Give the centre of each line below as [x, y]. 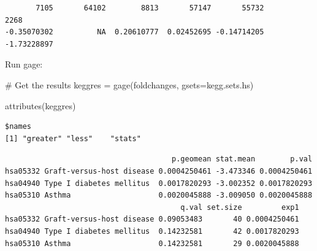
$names [18, 127]
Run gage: [24, 64]
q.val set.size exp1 [240, 207]
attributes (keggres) [40, 105]
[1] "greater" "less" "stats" [73, 138]
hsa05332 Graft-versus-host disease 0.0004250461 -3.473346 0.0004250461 [159, 171]
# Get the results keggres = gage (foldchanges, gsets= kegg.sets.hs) [129, 84]
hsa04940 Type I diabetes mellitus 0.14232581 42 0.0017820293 [152, 231]
